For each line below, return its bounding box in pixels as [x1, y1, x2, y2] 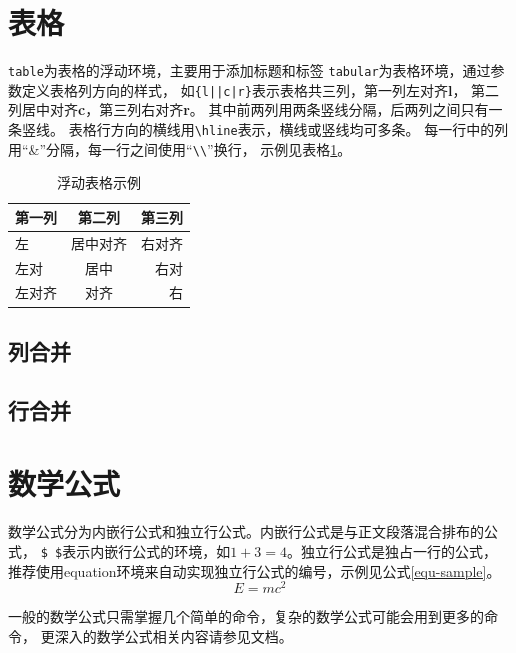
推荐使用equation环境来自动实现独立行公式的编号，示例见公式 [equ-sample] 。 [8, 560, 501, 581]
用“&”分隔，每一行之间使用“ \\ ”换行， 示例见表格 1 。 [8, 138, 352, 159]
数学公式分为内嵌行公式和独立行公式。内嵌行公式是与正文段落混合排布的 [8, 521, 484, 542]
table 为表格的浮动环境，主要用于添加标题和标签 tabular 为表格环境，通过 [8, 60, 491, 81]
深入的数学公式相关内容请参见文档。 [54, 625, 293, 646]
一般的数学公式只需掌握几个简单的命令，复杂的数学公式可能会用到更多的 [8, 606, 484, 627]
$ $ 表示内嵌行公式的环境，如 [40, 540, 231, 561]
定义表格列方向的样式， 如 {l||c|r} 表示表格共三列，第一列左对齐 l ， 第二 [21, 79, 500, 100]
